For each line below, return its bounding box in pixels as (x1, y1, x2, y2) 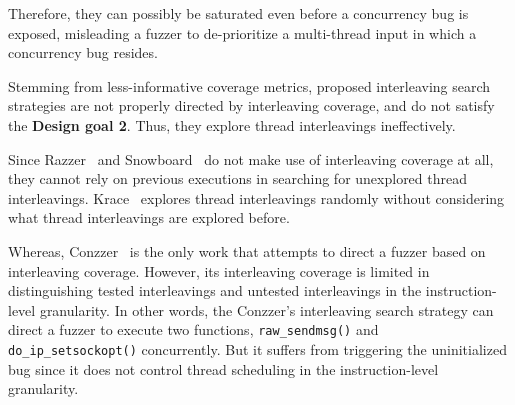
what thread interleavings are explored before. (8, 207, 290, 228)
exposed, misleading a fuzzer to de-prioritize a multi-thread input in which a (8, 22, 477, 43)
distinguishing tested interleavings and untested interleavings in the (8, 280, 422, 301)
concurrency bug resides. (8, 42, 158, 63)
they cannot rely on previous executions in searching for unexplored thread (8, 168, 468, 189)
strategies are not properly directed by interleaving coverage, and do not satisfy (8, 95, 495, 116)
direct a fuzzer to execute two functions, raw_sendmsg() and (8, 319, 379, 340)
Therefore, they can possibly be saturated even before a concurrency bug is (8, 3, 469, 23)
